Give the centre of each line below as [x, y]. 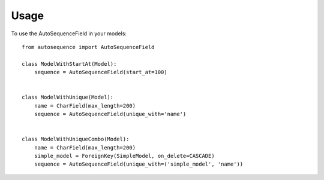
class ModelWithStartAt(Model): [69, 64]
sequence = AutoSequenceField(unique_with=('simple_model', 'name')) [139, 164]
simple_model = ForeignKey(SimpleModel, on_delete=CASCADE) [124, 156]
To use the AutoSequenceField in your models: [69, 33]
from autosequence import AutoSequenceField [88, 47]
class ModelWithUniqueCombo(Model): [76, 139]
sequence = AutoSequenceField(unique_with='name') [110, 114]
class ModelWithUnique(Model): [68, 97]
